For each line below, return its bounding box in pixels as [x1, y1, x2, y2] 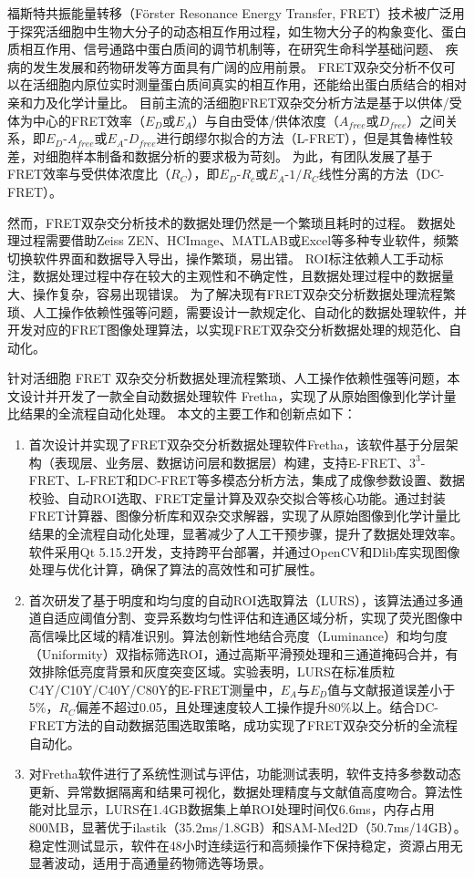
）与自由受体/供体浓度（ [191, 110, 339, 129]
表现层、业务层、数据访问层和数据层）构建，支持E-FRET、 [54, 452, 410, 471]
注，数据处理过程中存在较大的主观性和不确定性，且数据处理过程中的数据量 [7, 266, 454, 285]
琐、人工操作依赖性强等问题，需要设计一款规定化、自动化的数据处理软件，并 [7, 302, 467, 321]
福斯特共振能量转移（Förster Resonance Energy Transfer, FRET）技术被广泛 [7, 4, 452, 22]
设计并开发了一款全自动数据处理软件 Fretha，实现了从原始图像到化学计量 [19, 386, 457, 405]
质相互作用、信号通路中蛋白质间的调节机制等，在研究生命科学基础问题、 [7, 39, 441, 58]
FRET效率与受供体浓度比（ [7, 164, 171, 183]
